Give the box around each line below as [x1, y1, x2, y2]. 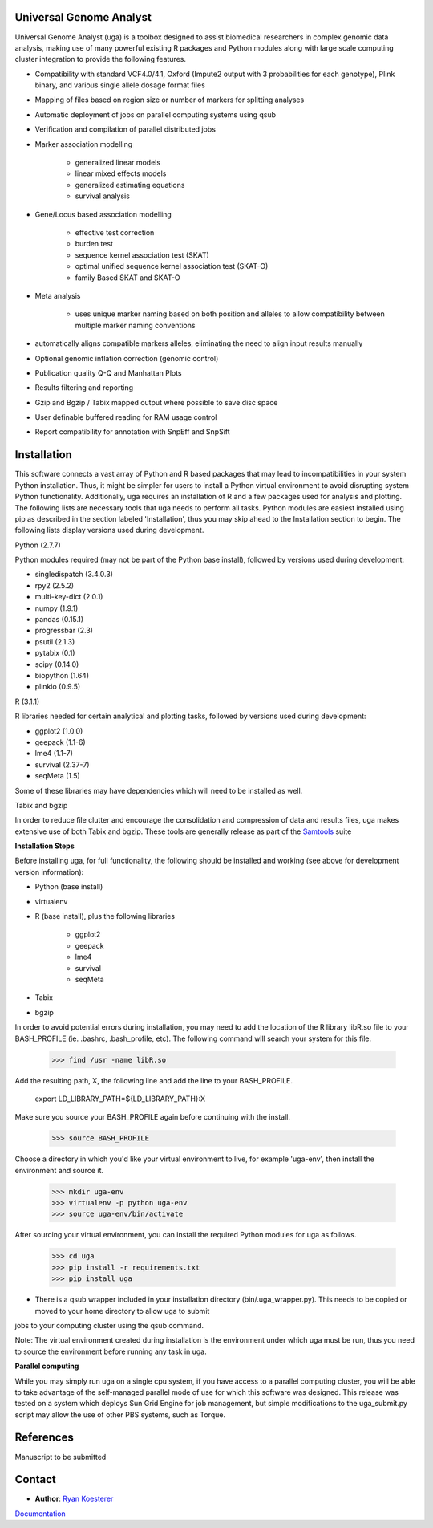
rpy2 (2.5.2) [34, 580, 75, 590]
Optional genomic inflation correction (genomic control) [34, 353, 219, 363]
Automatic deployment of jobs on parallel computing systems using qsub [34, 109, 277, 120]
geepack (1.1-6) [34, 737, 86, 746]
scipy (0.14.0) [34, 659, 79, 669]
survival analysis [75, 191, 130, 201]
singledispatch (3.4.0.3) [34, 570, 114, 579]
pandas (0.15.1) [34, 615, 84, 624]
